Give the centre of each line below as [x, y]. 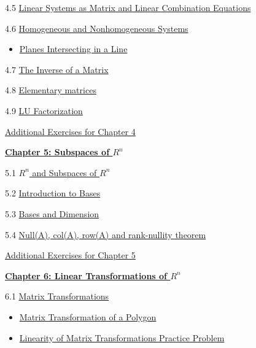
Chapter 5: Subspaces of [57, 152]
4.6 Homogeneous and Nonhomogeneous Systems [97, 28]
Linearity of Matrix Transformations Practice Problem [122, 337]
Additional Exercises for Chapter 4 [70, 131]
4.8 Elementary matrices [51, 90]
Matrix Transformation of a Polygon [88, 316]
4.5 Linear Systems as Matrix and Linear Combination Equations [128, 7]
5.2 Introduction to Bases [53, 193]
